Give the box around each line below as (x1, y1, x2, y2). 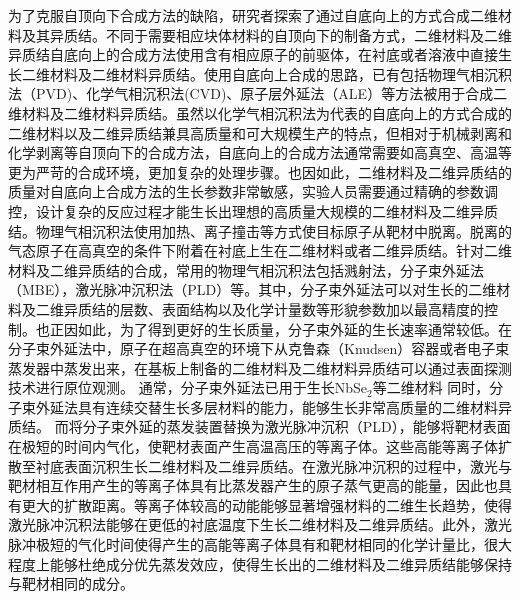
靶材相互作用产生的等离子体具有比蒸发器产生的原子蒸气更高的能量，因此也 (8, 475, 498, 496)
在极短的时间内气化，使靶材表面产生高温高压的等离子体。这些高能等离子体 (8, 436, 498, 457)
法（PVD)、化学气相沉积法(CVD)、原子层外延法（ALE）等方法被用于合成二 (8, 83, 508, 104)
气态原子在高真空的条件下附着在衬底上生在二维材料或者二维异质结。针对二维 (8, 240, 512, 261)
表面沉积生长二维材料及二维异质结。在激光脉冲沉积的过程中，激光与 (63, 455, 512, 476)
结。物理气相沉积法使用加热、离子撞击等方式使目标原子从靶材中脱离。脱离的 (8, 220, 512, 241)
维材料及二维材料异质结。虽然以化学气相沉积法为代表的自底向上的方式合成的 (8, 102, 512, 123)
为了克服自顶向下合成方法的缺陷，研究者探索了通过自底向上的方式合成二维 (8, 5, 498, 25)
